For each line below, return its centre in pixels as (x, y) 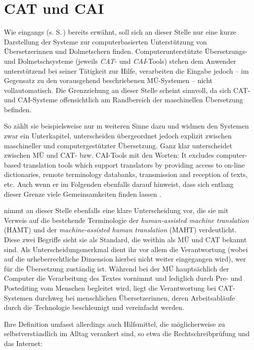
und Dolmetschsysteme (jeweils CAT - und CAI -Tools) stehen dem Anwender (120, 61)
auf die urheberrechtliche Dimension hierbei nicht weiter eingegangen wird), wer (125, 259)
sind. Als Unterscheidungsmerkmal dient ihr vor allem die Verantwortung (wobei (126, 249)
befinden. (18, 109)
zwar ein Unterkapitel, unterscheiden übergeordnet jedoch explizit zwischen (118, 136)
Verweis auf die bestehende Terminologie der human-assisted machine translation (127, 220)
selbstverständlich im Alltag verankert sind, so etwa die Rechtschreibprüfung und (127, 333)
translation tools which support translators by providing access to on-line (134, 164)
